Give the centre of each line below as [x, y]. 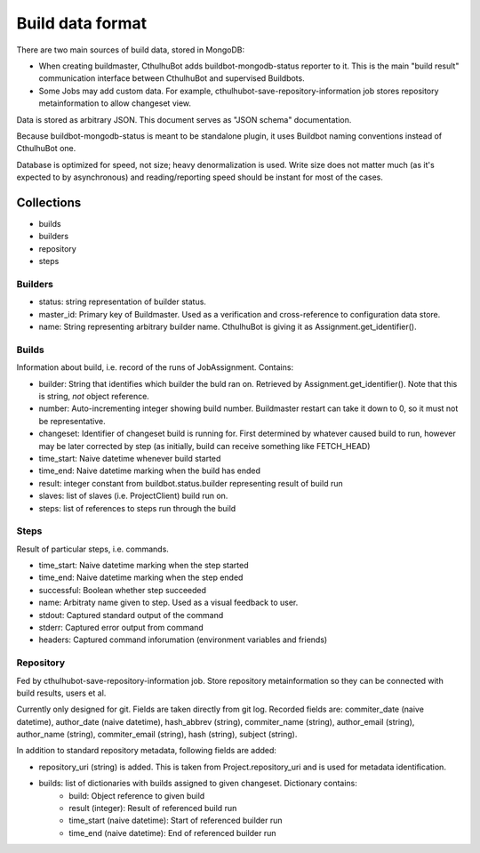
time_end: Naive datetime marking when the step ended [141, 577]
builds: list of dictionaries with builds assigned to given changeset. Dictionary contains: [198, 784]
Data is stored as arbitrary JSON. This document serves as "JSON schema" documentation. [184, 119]
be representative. [72, 421]
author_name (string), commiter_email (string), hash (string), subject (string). [157, 735]
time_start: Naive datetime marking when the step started [144, 566]
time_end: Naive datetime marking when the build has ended [150, 471]
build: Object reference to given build [137, 795]
